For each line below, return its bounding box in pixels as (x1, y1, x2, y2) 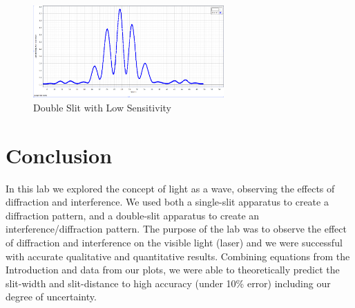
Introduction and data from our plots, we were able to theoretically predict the (6, 262, 340, 277)
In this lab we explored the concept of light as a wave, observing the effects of (6, 181, 335, 195)
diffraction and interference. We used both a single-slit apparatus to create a (6, 194, 329, 209)
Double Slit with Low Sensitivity (33, 100, 171, 114)
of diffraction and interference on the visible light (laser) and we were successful (6, 235, 343, 250)
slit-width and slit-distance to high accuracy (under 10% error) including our (6, 275, 331, 290)
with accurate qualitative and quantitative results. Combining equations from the (6, 248, 350, 263)
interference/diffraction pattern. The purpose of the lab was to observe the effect (6, 221, 347, 236)
